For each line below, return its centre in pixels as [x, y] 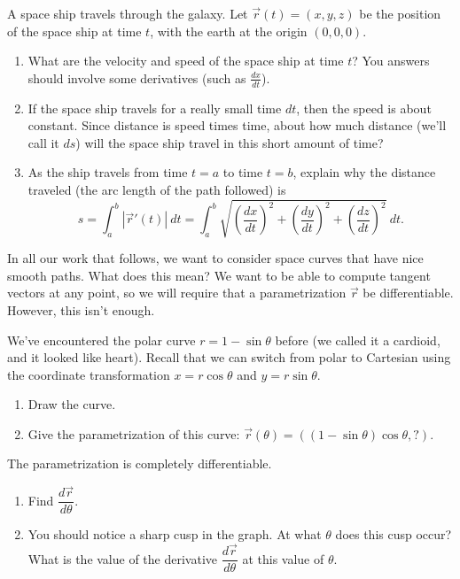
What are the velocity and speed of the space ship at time [186, 61]
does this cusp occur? [394, 534]
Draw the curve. [72, 404]
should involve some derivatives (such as [137, 77]
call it [43, 142]
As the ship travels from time [108, 172]
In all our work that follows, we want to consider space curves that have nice [215, 258]
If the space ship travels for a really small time [155, 108]
